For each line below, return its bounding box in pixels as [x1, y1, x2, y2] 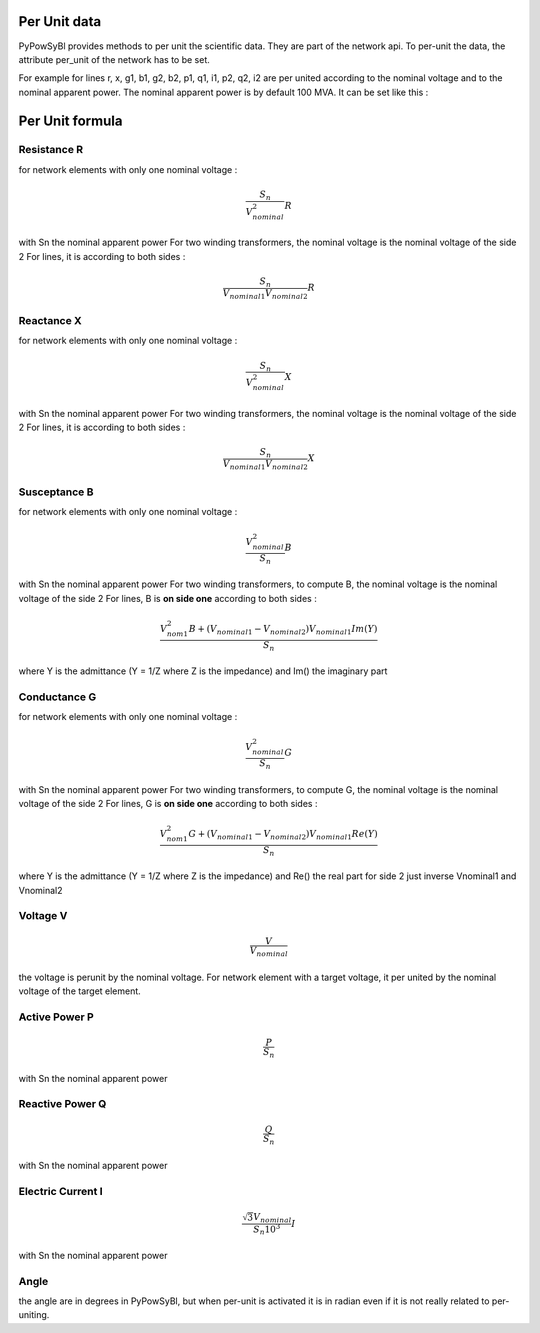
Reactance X [18, 314, 82, 328]
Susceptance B [18, 485, 94, 499]
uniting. [18, 1309, 50, 1321]
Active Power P [18, 1010, 94, 1024]
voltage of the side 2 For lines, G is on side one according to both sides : [18, 797, 318, 809]
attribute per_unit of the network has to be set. [18, 53, 210, 65]
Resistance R [18, 143, 84, 157]
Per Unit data [18, 13, 102, 30]
